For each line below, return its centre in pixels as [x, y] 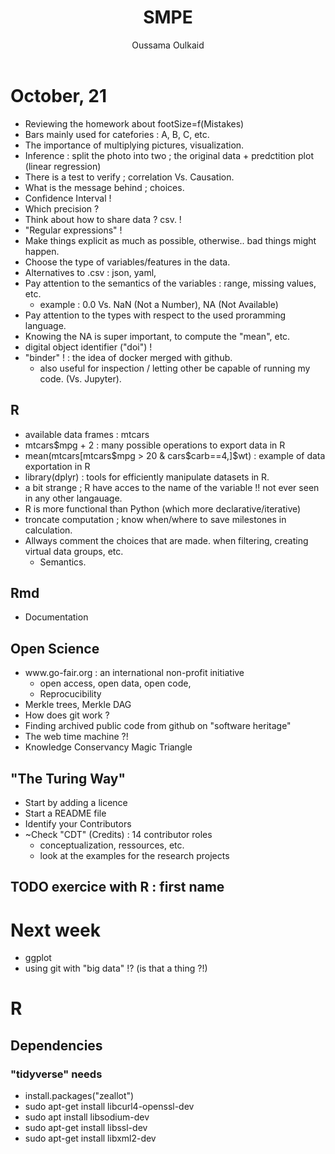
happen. [42, 251]
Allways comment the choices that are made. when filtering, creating [166, 540]
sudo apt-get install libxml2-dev [90, 1138]
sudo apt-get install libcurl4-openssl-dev [109, 1107]
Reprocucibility [70, 694]
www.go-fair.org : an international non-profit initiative [134, 673]
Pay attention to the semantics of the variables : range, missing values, [170, 283]
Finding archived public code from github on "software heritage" [158, 726]
